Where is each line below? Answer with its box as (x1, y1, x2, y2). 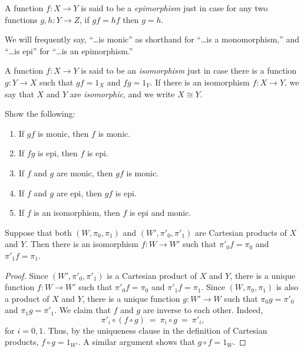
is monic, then (38, 127, 89, 139)
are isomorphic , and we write (70, 87, 175, 100)
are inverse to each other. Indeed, (143, 304, 263, 316)
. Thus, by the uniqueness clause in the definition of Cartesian (43, 324, 267, 336)
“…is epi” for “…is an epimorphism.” (5, 44, 133, 57)
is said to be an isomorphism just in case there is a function (81, 64, 297, 77)
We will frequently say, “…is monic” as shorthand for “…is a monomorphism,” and (5, 33, 300, 45)
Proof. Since (5, 269, 48, 281)
